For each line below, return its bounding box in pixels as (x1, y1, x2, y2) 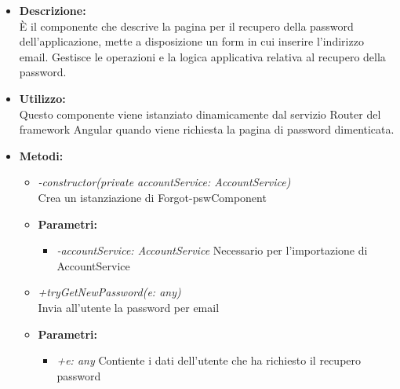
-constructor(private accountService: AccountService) (38, 174, 291, 190)
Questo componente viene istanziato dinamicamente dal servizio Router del (19, 105, 381, 122)
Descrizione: (19, 2, 86, 18)
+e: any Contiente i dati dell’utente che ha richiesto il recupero (56, 352, 362, 369)
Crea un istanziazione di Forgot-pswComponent (38, 189, 267, 205)
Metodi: (19, 147, 64, 163)
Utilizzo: (19, 90, 66, 106)
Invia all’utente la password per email (38, 299, 220, 315)
